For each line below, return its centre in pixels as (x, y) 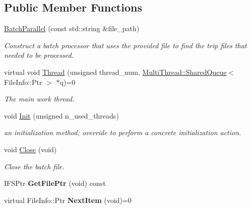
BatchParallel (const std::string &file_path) (72, 28)
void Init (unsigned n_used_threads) (61, 115)
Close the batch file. (34, 166)
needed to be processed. (39, 55)
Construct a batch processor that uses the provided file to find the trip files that (126, 45)
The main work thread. (39, 99)
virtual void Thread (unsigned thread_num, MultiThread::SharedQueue (115, 72)
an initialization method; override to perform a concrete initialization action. (123, 132)
